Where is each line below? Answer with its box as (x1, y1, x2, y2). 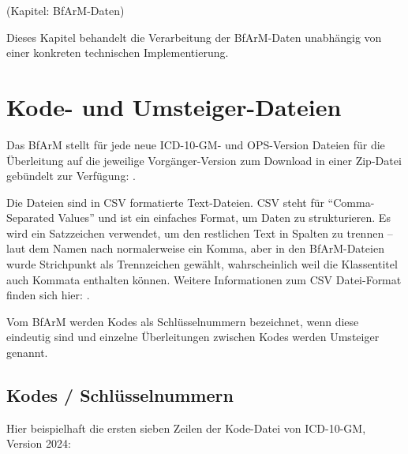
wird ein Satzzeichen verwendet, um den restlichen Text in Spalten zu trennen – (6, 224, 393, 241)
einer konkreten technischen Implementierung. (6, 44, 229, 61)
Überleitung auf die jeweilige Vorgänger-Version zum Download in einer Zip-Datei (6, 152, 402, 168)
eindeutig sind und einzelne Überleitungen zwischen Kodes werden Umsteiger (6, 328, 380, 345)
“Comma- (328, 193, 375, 210)
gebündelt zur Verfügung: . (6, 167, 136, 184)
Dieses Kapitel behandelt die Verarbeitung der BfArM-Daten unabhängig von (6, 28, 382, 45)
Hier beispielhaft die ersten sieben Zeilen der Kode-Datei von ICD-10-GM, (6, 419, 366, 436)
